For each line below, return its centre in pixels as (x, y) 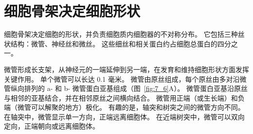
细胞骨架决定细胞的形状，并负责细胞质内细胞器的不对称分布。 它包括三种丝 (124, 34)
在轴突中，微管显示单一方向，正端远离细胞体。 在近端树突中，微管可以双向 (124, 116)
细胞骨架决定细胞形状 (72, 11)
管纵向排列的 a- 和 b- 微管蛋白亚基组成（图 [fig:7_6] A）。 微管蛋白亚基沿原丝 (126, 88)
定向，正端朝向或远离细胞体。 (52, 126)
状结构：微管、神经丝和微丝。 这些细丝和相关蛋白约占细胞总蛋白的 (111, 43)
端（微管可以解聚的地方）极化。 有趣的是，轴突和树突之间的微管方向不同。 (124, 107)
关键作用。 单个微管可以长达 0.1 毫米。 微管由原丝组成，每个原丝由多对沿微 (125, 79)
